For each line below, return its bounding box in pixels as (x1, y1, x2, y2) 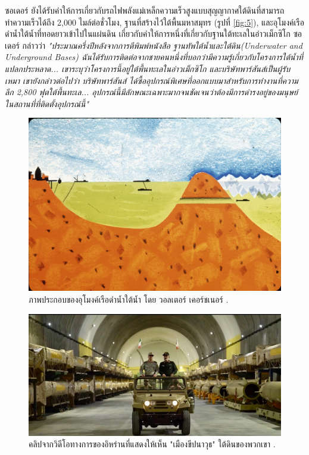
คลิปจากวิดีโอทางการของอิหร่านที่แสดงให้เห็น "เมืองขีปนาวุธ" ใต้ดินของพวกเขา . (29, 438, 276, 450)
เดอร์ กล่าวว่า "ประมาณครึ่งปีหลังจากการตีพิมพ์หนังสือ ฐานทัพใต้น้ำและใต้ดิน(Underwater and (5, 39, 302, 51)
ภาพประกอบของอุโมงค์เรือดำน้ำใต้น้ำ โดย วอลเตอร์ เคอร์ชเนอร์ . (29, 293, 229, 306)
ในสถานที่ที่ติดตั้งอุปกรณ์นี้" (5, 97, 89, 109)
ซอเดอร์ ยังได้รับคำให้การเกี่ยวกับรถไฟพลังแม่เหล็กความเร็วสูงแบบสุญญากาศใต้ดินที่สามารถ (5, 4, 285, 16)
